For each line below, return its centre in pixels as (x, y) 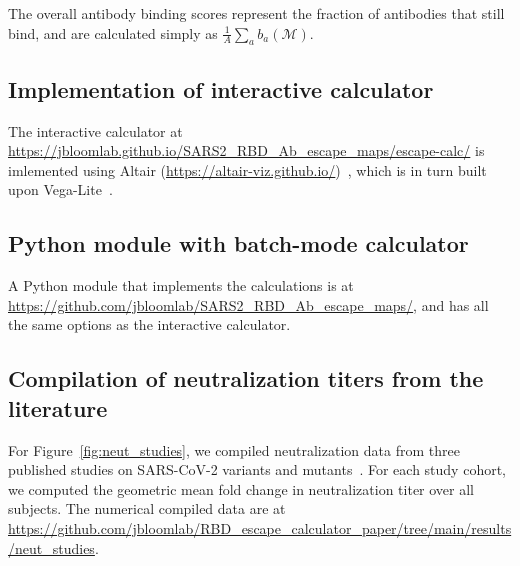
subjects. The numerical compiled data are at (147, 508)
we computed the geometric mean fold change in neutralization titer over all (241, 488)
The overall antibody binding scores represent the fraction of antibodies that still (256, 13)
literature (58, 407)
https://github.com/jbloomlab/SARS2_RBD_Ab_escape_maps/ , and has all (248, 304)
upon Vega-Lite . (60, 189)
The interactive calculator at (95, 130)
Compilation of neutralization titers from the (246, 378)
